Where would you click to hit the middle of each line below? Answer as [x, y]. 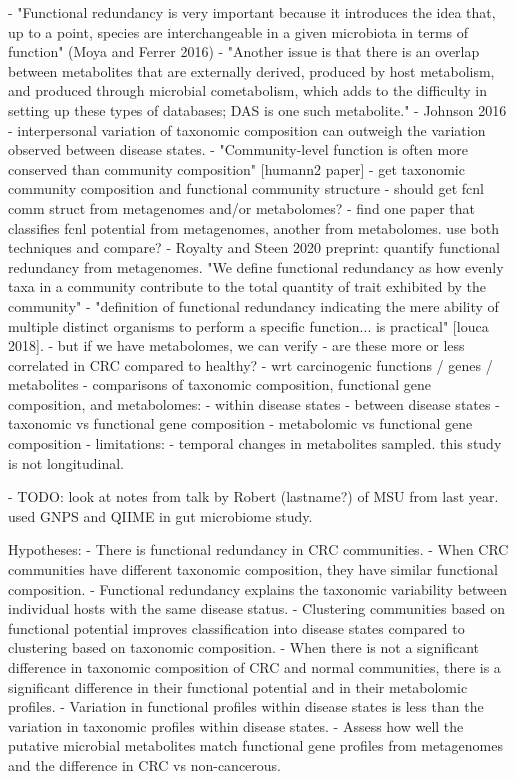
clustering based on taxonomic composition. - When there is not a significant [244, 647]
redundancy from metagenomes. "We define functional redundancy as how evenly [256, 266]
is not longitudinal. [66, 462]
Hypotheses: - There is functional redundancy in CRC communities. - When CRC [258, 549]
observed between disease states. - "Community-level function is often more [238, 149]
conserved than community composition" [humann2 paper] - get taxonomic [236, 168]
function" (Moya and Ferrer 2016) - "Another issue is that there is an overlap [244, 51]
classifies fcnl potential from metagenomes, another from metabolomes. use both [253, 227]
